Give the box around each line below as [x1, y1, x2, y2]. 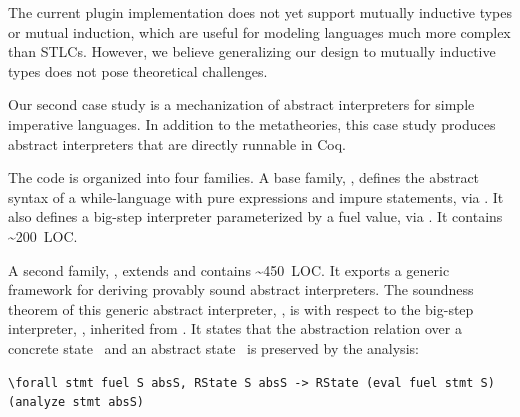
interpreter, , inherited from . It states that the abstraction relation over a [8, 318, 462, 339]
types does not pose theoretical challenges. [8, 60, 268, 81]
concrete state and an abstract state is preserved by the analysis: [8, 337, 419, 358]
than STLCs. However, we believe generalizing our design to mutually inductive [8, 41, 496, 62]
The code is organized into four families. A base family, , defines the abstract [8, 167, 480, 188]
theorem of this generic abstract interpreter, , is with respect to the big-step [8, 298, 474, 319]
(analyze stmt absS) [8, 395, 145, 410]
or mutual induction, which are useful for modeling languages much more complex [8, 21, 511, 42]
